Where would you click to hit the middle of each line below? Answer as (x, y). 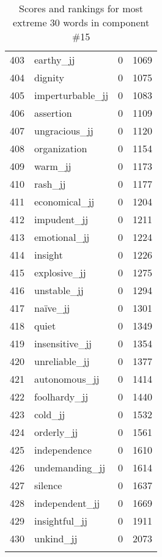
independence (63, 450)
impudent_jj (61, 219)
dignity (49, 77)
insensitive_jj (63, 343)
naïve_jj (52, 308)
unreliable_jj (62, 361)
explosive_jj (60, 272)
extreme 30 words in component (81, 22)
